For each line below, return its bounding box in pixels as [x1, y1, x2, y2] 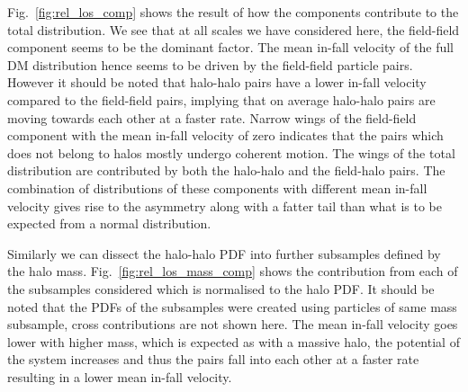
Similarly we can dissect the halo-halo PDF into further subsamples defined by [7, 244, 441, 263]
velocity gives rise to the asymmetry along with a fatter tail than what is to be [7, 196, 442, 215]
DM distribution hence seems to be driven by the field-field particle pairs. [7, 55, 413, 74]
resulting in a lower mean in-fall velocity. [7, 367, 232, 386]
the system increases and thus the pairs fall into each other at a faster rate [7, 350, 419, 369]
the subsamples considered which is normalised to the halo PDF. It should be [7, 279, 435, 298]
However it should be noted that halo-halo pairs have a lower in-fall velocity [7, 73, 427, 92]
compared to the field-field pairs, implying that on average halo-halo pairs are [7, 90, 436, 109]
